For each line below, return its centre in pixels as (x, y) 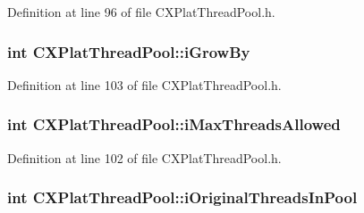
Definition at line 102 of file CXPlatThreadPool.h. (144, 157)
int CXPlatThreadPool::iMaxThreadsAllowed (174, 124)
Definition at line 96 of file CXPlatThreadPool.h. (141, 12)
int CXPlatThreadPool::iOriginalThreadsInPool (182, 197)
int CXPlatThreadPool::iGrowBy (129, 51)
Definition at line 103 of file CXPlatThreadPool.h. (144, 84)
